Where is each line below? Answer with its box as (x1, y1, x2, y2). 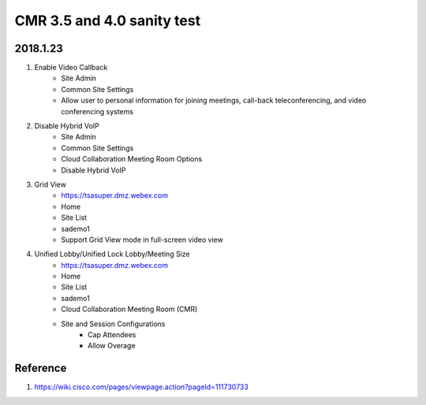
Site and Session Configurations (61, 319, 166, 329)
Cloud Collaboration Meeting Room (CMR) (61, 304, 198, 314)
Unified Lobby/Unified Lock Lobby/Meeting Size (34, 249, 190, 259)
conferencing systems (61, 106, 134, 116)
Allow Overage (88, 341, 136, 351)
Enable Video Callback (34, 63, 108, 72)
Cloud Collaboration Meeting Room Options (61, 154, 203, 164)
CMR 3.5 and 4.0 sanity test (14, 12, 201, 29)
